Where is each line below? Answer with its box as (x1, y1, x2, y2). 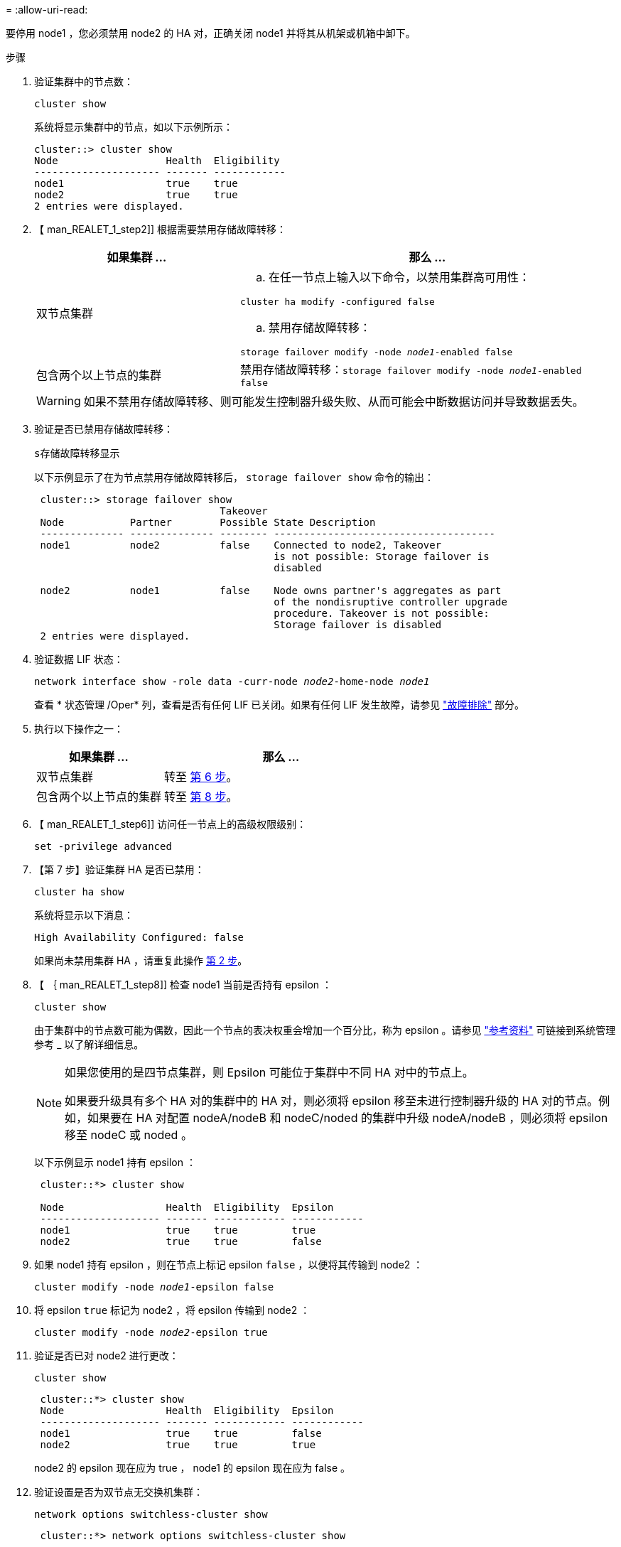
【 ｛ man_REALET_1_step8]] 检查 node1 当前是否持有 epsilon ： (34, 979, 333, 991)
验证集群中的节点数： (34, 75, 134, 87)
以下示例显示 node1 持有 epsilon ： (34, 1156, 196, 1168)
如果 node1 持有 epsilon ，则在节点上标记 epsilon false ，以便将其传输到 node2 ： (34, 1258, 423, 1271)
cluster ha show (34, 886, 124, 898)
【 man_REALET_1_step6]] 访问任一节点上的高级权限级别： (34, 818, 307, 830)
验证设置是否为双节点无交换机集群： (34, 1486, 203, 1498)
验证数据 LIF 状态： (34, 653, 124, 665)
